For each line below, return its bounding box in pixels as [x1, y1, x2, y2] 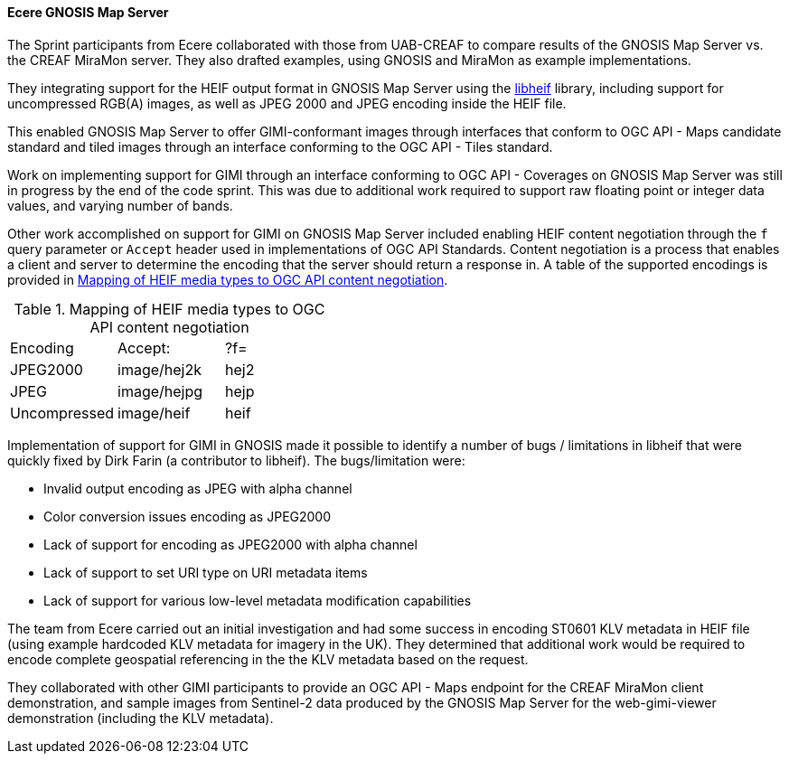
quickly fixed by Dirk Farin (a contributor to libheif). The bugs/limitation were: [7, 452, 465, 468]
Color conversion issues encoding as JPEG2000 [43, 508, 332, 524]
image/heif [117, 403, 191, 422]
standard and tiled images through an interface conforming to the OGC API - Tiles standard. [7, 138, 553, 155]
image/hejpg [117, 381, 203, 400]
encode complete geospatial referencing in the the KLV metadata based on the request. [7, 651, 529, 667]
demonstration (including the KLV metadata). [7, 709, 274, 726]
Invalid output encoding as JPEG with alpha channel [43, 480, 352, 496]
